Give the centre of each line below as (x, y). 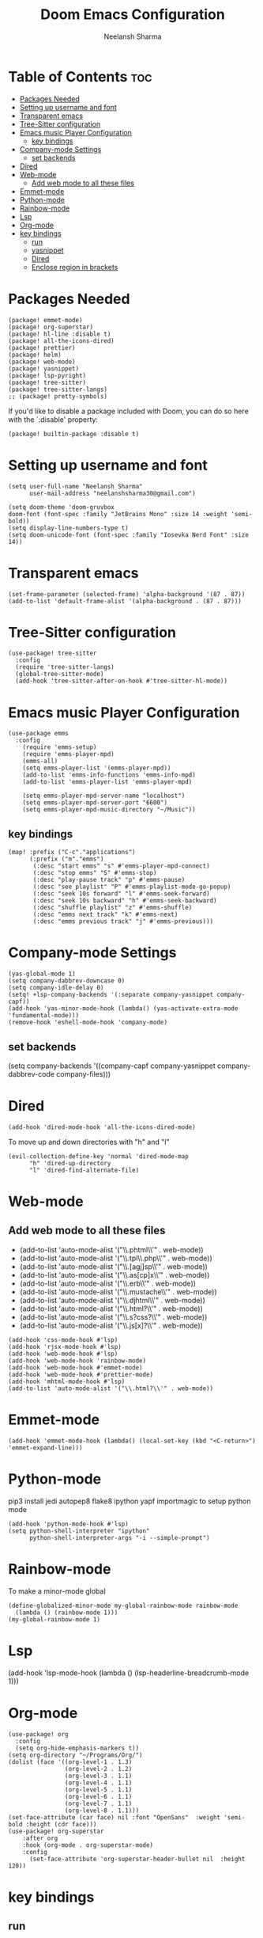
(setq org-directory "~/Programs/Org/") (76, 1755)
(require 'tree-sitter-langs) (65, 667)
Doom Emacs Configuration (133, 15)
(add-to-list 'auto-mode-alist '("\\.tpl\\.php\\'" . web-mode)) (116, 1258)
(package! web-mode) (42, 362)
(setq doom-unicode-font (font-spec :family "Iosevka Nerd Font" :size (128, 535)
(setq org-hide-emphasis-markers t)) (77, 1748)
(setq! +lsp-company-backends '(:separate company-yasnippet (111, 995)
